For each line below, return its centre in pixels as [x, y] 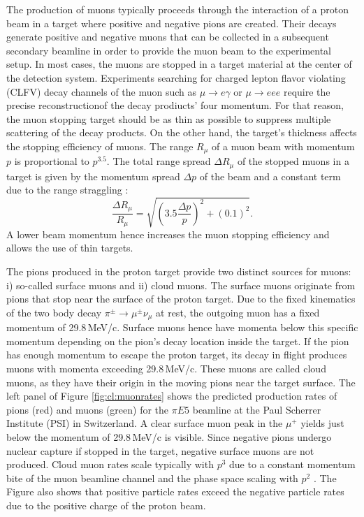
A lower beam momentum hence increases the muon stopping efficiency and [168, 234]
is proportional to [52, 161]
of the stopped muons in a [293, 161]
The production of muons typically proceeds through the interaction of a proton [178, 9]
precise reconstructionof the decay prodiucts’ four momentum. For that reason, [175, 105]
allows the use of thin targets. [70, 248]
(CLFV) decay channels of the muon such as [102, 91]
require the [307, 91]
